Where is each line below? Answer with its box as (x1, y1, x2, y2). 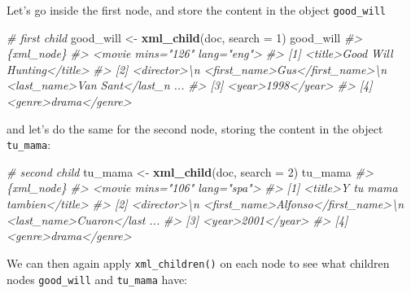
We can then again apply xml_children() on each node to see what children (7, 254, 390, 271)
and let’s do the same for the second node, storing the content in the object (7, 120, 383, 137)
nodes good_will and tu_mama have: (7, 270, 187, 287)
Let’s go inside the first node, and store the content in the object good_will (7, 2, 386, 18)
